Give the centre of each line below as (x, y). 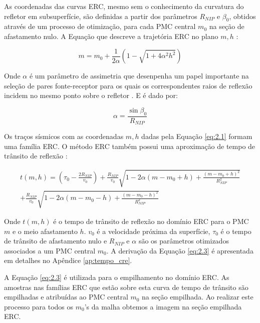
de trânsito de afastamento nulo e (56, 241)
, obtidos (242, 16)
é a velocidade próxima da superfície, (154, 231)
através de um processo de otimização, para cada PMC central (100, 26)
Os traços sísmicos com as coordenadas (64, 136)
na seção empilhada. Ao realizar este (198, 297)
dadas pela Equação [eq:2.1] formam (197, 136)
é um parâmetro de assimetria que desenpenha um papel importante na (139, 76)
